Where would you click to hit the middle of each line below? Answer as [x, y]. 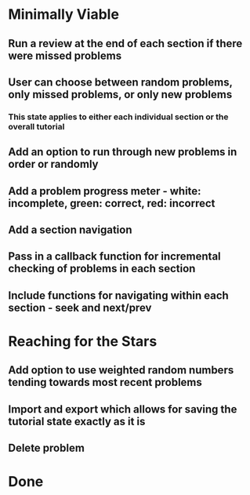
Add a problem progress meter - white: [105, 191]
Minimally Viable [64, 15]
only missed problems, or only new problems [120, 95]
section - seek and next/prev [80, 308]
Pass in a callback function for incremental [114, 257]
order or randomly [53, 164]
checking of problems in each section [102, 269]
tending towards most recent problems [105, 382]
